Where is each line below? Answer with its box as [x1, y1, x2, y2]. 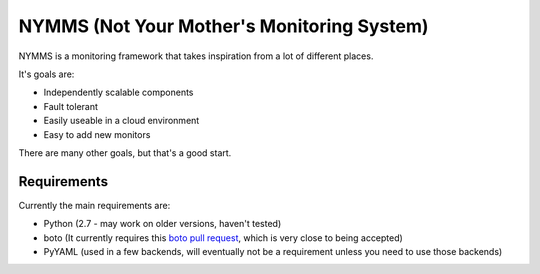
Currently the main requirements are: [18, 199, 171, 211]
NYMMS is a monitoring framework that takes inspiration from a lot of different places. [18, 50, 374, 62]
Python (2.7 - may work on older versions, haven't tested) [43, 218, 282, 230]
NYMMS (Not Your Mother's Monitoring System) [18, 15, 429, 37]
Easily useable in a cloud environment [43, 115, 200, 127]
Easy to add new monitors [43, 128, 151, 140]
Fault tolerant [43, 100, 99, 112]
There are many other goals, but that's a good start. [18, 146, 232, 159]
